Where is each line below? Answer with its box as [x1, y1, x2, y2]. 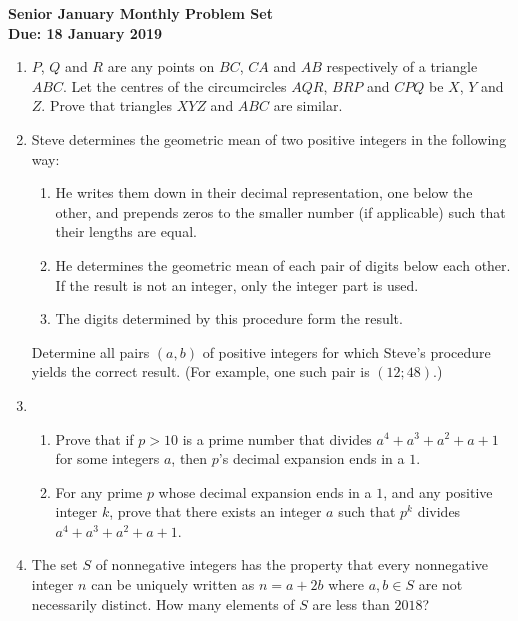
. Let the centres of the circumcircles [62, 75, 287, 96]
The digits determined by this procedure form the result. [55, 308, 403, 329]
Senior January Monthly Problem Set [8, 3, 273, 23]
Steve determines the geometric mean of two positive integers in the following [31, 128, 507, 149]
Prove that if [55, 428, 134, 449]
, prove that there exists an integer [109, 501, 322, 522]
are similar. [273, 95, 343, 116]
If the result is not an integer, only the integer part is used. [55, 274, 419, 295]
